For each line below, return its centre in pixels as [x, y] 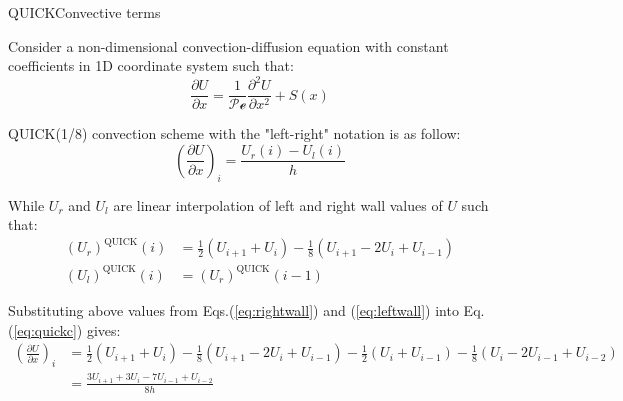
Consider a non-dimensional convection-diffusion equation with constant [228, 45]
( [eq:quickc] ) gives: [64, 329]
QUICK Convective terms [84, 12]
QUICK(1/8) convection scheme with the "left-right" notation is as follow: [234, 133]
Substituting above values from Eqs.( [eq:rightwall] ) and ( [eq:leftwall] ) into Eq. [246, 309]
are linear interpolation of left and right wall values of [278, 204]
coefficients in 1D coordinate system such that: [151, 65]
